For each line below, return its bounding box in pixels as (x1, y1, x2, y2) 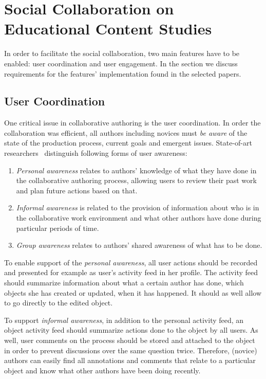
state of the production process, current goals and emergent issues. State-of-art (4, 137, 252, 148)
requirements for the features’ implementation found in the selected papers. (4, 68, 241, 79)
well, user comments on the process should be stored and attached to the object (4, 334, 255, 345)
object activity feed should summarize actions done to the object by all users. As (4, 324, 258, 335)
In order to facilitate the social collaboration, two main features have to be (4, 48, 240, 59)
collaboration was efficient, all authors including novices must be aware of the (4, 127, 248, 138)
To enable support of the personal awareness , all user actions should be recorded (4, 257, 258, 267)
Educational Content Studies (4, 18, 212, 39)
